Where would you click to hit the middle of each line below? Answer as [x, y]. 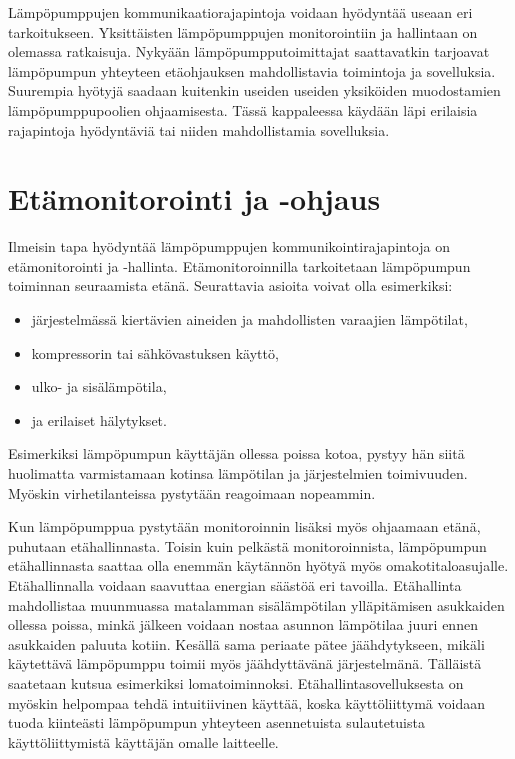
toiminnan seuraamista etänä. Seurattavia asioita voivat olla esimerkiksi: [230, 285]
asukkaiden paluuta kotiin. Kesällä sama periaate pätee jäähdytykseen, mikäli [246, 643]
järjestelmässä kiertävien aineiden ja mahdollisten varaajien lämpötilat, [249, 319]
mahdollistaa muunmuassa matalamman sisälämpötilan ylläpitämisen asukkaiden [256, 604]
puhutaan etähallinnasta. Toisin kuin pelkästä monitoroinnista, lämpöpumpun [247, 545]
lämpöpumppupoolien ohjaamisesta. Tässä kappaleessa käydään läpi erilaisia [243, 109]
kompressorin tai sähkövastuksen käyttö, [155, 352]
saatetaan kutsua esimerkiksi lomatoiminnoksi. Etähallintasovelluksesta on [236, 682]
